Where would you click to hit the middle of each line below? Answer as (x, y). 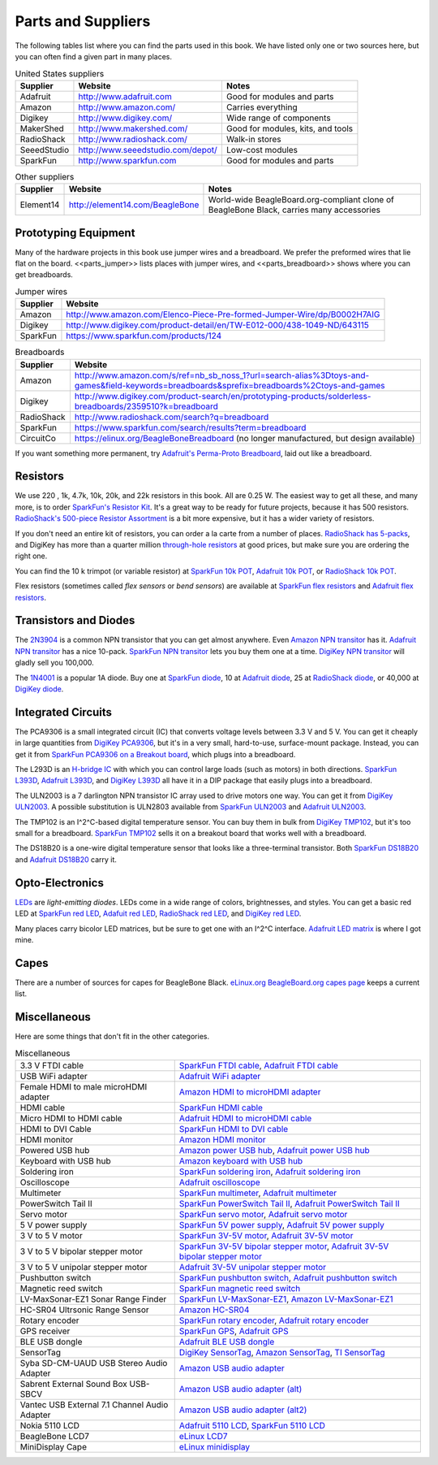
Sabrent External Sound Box (73, 1384)
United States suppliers (60, 73)
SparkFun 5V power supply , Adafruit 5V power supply (281, 1224)
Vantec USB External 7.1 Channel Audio (94, 1404)
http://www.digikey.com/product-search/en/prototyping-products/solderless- (223, 396)
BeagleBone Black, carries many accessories (294, 210)
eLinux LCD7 (203, 1436)
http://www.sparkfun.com (127, 160)
